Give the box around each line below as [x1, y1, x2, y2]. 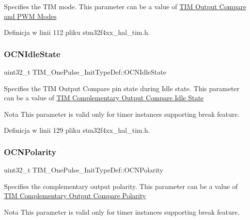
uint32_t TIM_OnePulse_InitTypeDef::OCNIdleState [4, 67, 166, 77]
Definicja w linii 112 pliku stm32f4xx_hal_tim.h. [4, 27, 150, 37]
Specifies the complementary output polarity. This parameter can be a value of [4, 181, 238, 191]
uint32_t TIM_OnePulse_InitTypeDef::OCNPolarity [4, 165, 163, 175]
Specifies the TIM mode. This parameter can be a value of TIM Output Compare [4, 1, 246, 11]
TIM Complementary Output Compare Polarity [4, 190, 146, 201]
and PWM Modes [4, 11, 57, 21]
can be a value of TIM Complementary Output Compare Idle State [4, 93, 204, 103]
